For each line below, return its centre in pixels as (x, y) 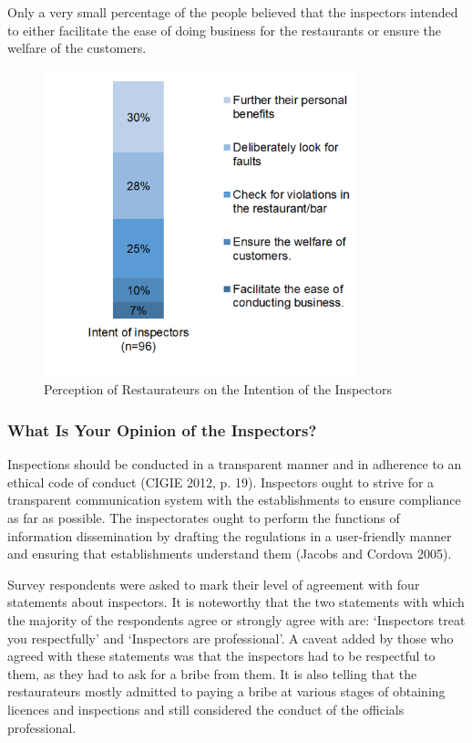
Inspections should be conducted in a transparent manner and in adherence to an (235, 464)
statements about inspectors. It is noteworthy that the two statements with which (236, 602)
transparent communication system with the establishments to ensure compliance (234, 500)
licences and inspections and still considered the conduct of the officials (206, 709)
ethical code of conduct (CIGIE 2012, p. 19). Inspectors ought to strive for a (221, 481)
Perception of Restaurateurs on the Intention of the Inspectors (218, 389)
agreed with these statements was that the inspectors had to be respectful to (221, 656)
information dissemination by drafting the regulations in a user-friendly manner (230, 535)
